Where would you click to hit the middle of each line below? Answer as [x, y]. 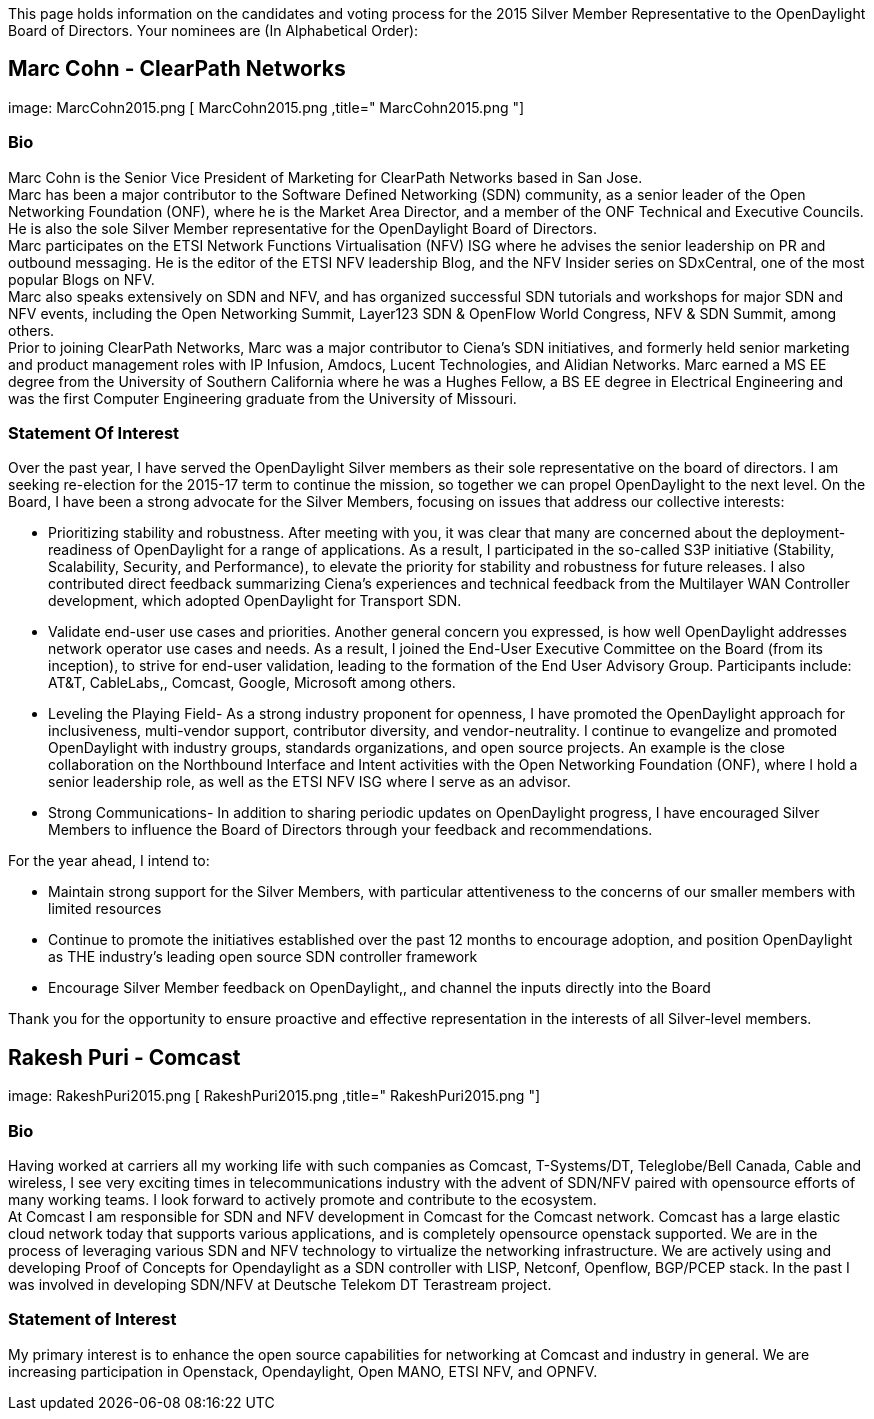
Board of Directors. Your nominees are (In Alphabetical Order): [213, 30]
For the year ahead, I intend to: [109, 861]
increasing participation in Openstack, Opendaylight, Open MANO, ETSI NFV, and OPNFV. [303, 1371]
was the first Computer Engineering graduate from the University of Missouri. [262, 398]
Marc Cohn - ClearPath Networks [177, 69]
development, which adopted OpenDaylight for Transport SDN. [255, 601]
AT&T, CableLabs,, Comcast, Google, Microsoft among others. [252, 683]
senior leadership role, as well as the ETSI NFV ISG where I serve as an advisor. [309, 782]
